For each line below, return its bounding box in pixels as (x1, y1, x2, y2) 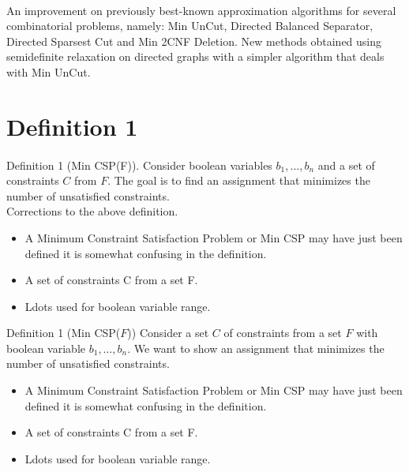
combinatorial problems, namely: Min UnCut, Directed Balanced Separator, (6, 17, 373, 34)
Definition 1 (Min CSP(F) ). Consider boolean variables (6, 156, 272, 173)
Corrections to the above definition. (6, 203, 178, 219)
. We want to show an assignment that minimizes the (127, 339, 385, 356)
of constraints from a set (223, 324, 342, 341)
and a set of (317, 156, 375, 173)
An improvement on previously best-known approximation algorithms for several (6, 2, 396, 18)
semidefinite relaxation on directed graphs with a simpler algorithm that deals (6, 48, 385, 65)
